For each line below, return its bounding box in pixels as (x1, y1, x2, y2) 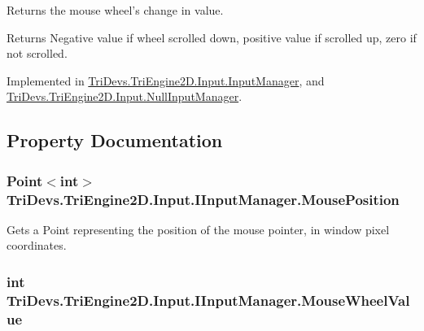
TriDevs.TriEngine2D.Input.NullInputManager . (7, 88, 243, 105)
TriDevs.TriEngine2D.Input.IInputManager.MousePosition (7, 189, 400, 209)
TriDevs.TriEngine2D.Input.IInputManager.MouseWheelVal (7, 290, 410, 310)
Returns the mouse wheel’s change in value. (7, 2, 224, 18)
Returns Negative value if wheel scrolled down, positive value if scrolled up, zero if (7, 28, 417, 46)
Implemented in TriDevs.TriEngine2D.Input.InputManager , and (7, 72, 325, 89)
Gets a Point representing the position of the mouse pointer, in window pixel (7, 220, 390, 237)
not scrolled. (7, 45, 68, 62)
